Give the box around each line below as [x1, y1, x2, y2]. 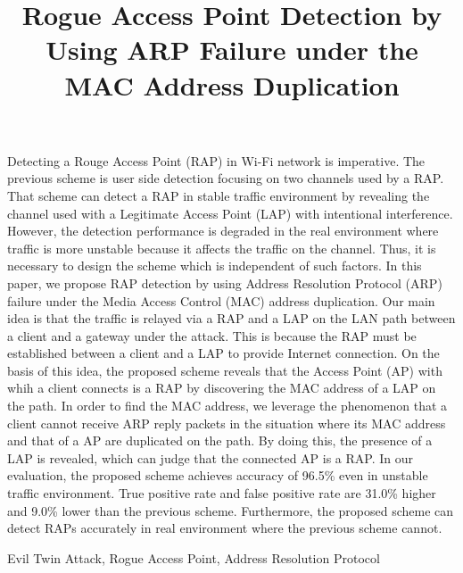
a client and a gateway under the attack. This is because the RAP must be [7, 326, 417, 345]
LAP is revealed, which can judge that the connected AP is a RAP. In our [7, 448, 414, 467]
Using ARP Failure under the [45, 31, 418, 68]
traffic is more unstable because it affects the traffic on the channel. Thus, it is [7, 238, 436, 257]
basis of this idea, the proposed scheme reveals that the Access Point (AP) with [7, 361, 442, 379]
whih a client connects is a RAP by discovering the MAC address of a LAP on [7, 378, 436, 397]
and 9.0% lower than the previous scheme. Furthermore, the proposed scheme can [7, 501, 454, 519]
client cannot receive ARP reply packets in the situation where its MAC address [7, 413, 446, 432]
